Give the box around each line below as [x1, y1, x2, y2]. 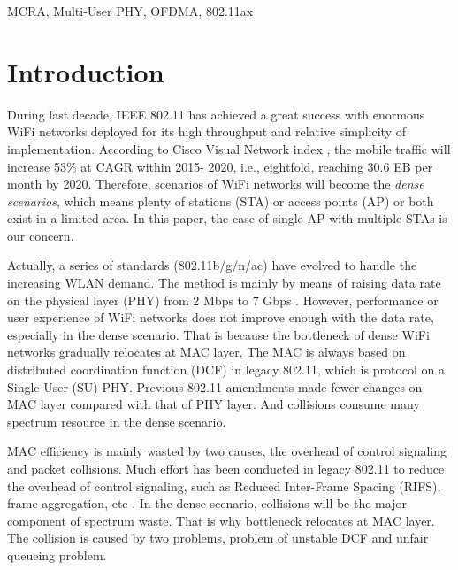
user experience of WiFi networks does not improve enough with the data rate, [7, 308, 434, 327]
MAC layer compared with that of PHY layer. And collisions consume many [7, 395, 420, 413]
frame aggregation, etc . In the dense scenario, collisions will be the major [7, 494, 407, 512]
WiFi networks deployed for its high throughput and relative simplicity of [7, 122, 406, 141]
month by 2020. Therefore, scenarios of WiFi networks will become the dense [7, 174, 424, 193]
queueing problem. [7, 545, 107, 564]
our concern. [7, 226, 74, 244]
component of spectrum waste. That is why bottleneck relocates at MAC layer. [7, 511, 435, 529]
